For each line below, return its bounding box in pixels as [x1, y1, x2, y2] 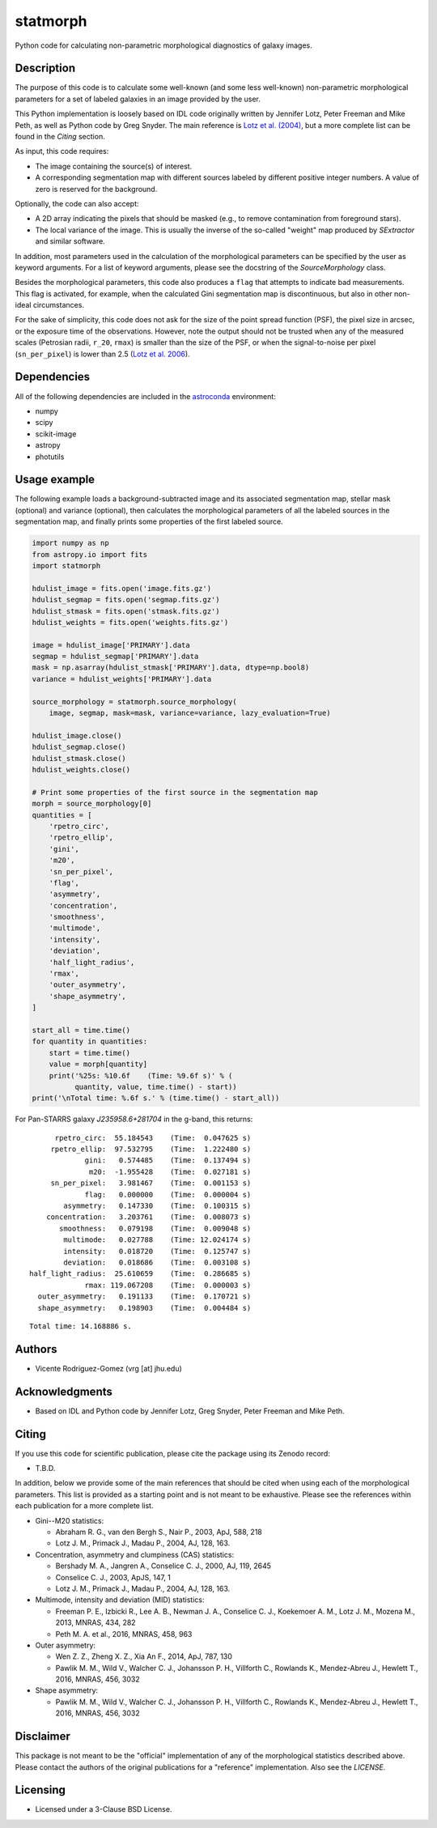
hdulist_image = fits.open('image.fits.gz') [32, 584, 212, 593]
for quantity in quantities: [32, 1037, 148, 1046]
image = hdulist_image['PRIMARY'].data [32, 640, 190, 649]
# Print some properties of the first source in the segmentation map [32, 788, 319, 797]
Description [15, 62, 76, 75]
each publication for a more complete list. [15, 1501, 154, 1511]
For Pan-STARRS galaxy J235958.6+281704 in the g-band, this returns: [15, 1114, 253, 1124]
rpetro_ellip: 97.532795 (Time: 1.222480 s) [50, 1145, 252, 1154]
